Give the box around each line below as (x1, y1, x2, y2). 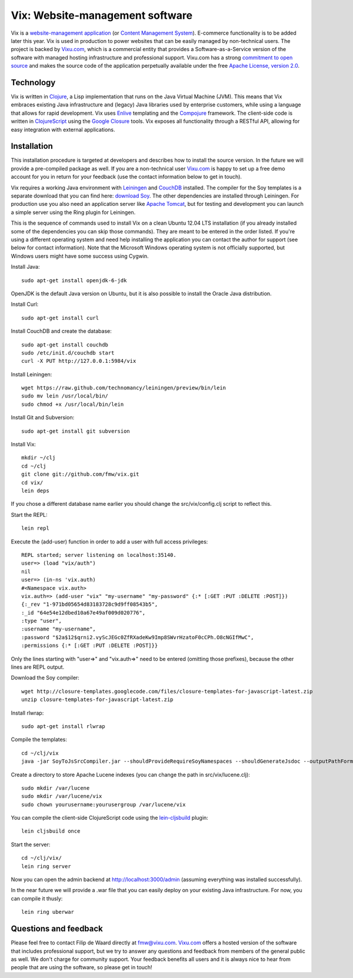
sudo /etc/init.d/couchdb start (21, 349, 115, 356)
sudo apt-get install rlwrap (21, 723, 105, 729)
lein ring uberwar (21, 909, 75, 916)
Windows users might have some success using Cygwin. (11, 252, 149, 259)
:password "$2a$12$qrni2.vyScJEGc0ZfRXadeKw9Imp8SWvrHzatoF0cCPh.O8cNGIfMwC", (21, 634, 254, 640)
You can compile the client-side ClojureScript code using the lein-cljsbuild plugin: (11, 815, 208, 822)
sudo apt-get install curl (21, 315, 99, 321)
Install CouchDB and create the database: (11, 328, 112, 335)
